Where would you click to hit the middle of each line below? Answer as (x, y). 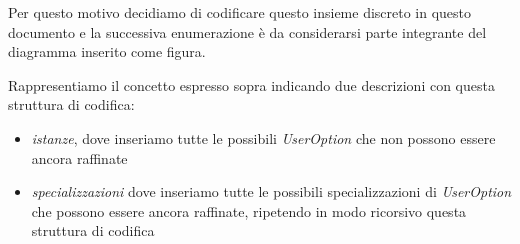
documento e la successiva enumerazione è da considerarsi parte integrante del (247, 31)
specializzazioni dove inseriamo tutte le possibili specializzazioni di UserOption (271, 191)
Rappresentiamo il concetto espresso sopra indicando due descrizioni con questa (251, 84)
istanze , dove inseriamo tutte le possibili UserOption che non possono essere (263, 137)
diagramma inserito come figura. (107, 51)
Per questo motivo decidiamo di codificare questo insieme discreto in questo (240, 12)
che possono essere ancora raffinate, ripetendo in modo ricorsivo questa (249, 210)
